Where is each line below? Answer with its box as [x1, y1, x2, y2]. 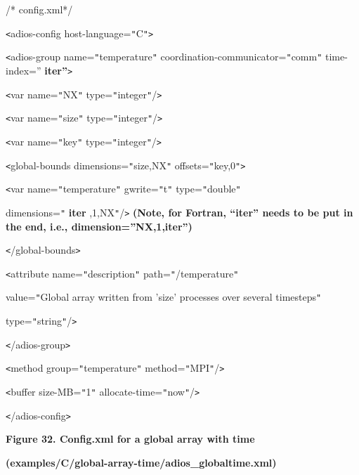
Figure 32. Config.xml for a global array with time [6, 431, 255, 446]
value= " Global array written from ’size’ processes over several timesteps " [6, 289, 322, 304]
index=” [6, 63, 41, 77]
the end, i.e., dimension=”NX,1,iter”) [6, 219, 192, 233]
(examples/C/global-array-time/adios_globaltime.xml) [6, 455, 277, 469]
